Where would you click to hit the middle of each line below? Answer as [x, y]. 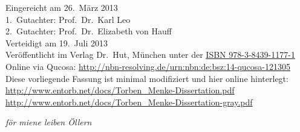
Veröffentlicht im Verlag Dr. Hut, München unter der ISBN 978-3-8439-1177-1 [150, 55]
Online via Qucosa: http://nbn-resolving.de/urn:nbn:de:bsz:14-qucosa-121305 [148, 66]
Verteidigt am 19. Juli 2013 [57, 42]
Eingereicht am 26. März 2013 [62, 7]
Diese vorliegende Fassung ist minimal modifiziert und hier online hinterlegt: [147, 78]
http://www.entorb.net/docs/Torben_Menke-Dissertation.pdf [120, 90]
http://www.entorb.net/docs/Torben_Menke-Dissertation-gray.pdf [129, 102]
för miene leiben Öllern [49, 122]
